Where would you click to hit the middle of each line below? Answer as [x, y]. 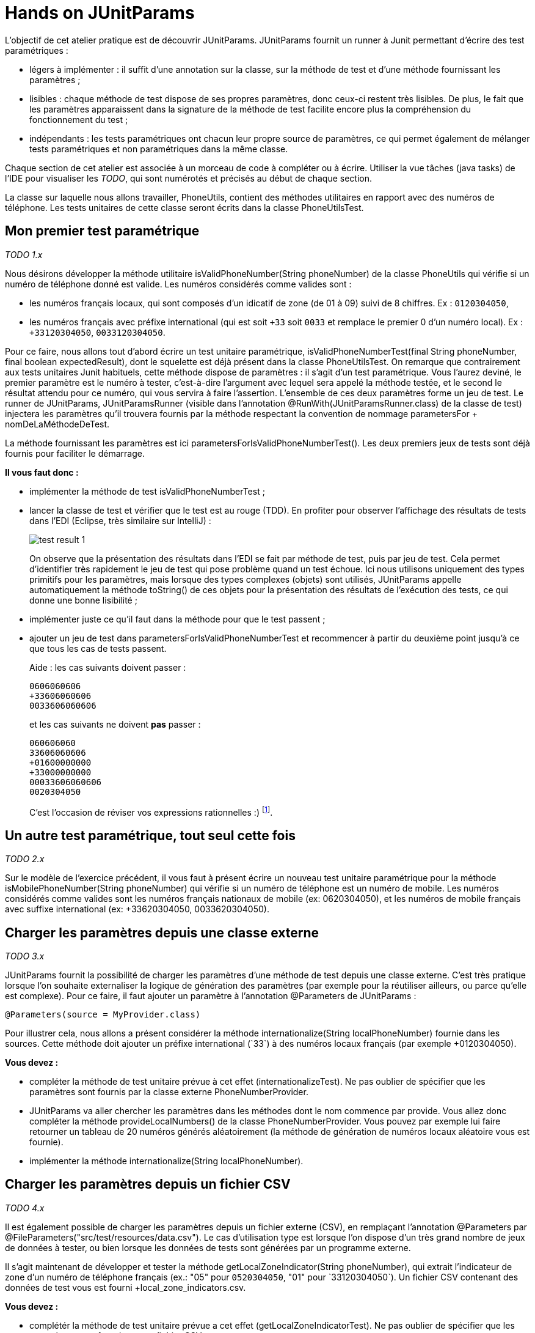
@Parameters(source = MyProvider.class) [103, 1014]
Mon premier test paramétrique [102, 231]
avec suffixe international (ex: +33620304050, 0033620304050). [137, 909]
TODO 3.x [25, 956]
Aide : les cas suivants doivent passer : [108, 667]
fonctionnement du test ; [79, 119]
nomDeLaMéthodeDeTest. [57, 424]
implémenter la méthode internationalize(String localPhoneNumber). [166, 1161]
